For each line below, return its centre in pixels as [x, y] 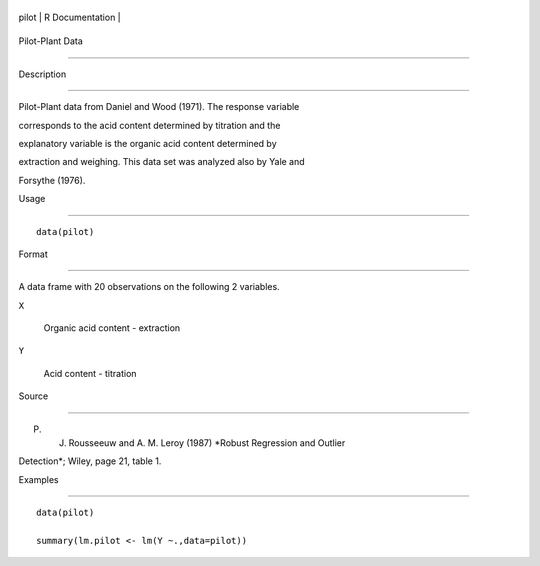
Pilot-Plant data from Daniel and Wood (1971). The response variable [159, 107]
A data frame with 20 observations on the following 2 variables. [149, 287]
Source [33, 396]
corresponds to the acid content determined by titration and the [149, 125]
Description [42, 74]
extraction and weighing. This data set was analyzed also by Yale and [161, 162]
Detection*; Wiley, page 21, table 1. [90, 461]
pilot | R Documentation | [70, 17]
